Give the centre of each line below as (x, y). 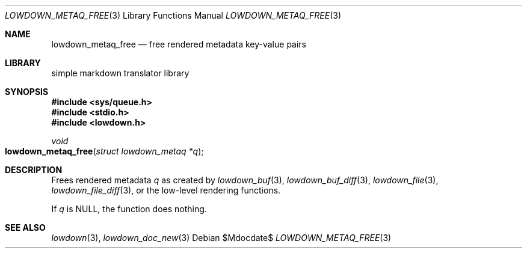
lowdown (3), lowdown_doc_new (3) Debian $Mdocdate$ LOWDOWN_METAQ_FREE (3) (221, 238)
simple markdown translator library (120, 73)
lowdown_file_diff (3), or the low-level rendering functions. (166, 190)
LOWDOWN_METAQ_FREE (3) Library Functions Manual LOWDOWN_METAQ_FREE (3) (173, 15)
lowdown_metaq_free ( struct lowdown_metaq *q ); (104, 151)
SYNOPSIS (27, 92)
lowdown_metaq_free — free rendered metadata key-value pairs (179, 44)
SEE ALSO (25, 227)
